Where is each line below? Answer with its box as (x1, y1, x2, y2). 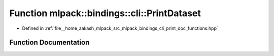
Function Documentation (9, 38, 90, 47)
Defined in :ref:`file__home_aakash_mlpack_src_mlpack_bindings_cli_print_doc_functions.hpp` (22, 25, 218, 31)
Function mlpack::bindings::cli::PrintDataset (9, 8, 201, 19)
